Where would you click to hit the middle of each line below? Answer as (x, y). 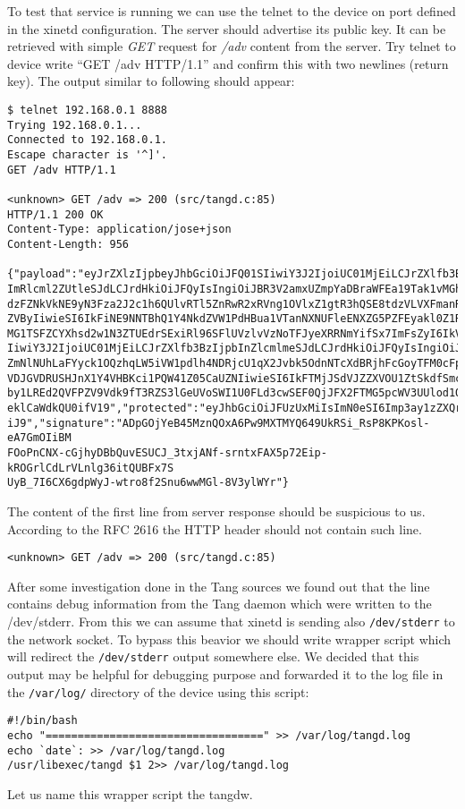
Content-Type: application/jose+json (119, 230)
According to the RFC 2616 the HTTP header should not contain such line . (215, 528)
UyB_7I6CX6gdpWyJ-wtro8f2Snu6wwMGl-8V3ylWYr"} (148, 483)
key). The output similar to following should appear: (151, 81)
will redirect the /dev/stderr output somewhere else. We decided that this (213, 656)
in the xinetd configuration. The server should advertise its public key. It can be (227, 28)
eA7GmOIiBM (39, 438)
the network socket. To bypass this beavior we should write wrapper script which (229, 639)
